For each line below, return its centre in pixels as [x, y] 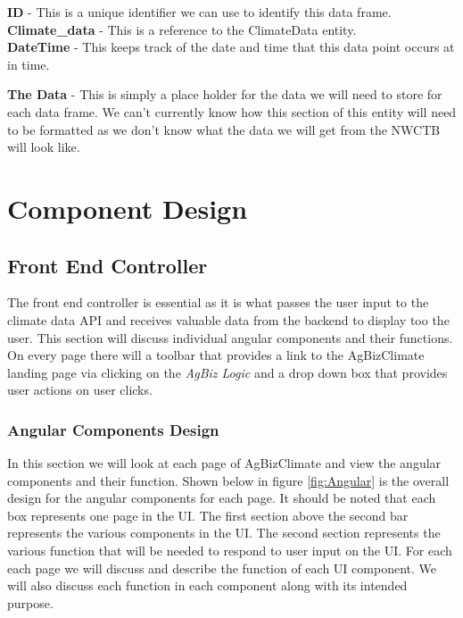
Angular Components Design [113, 429]
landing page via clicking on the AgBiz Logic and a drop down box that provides [227, 372]
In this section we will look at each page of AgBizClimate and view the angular [224, 463]
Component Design [128, 208]
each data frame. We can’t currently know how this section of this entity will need [232, 111]
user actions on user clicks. [80, 390]
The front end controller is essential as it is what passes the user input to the [218, 302]
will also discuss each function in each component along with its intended [207, 585]
